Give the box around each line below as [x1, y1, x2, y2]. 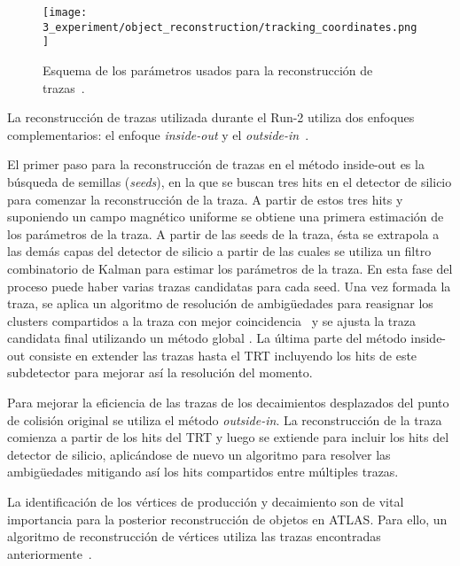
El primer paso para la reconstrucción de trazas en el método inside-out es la [7, 155, 425, 174]
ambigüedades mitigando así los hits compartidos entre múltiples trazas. [7, 462, 399, 481]
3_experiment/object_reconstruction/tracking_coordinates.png [43, 20, 417, 34]
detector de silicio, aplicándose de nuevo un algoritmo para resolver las [7, 445, 391, 463]
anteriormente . [7, 544, 92, 562]
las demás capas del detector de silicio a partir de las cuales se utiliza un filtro [7, 242, 432, 260]
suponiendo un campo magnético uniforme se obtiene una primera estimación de [7, 207, 444, 226]
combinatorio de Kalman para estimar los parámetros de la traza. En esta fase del [7, 259, 453, 277]
